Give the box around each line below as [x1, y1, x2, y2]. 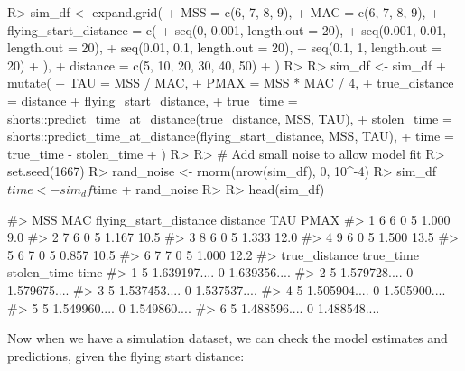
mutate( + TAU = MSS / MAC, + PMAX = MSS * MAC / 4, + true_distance [7, 73, 454, 92]
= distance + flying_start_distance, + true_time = [7, 90, 298, 109]
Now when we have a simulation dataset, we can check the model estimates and [7, 329, 448, 348]
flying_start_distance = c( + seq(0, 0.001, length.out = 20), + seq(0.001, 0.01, [7, 20, 447, 39]
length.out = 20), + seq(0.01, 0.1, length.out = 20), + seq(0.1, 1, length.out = [7, 38, 442, 57]
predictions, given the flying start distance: [7, 346, 245, 365]
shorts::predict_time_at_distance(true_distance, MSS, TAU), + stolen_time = [7, 108, 452, 127]
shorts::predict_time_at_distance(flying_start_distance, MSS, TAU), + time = [7, 126, 454, 145]
